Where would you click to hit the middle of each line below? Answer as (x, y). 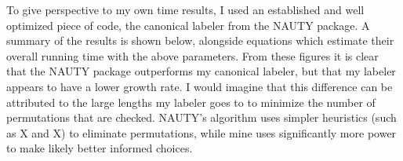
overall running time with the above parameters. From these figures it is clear (192, 55)
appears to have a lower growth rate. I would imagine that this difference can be (200, 86)
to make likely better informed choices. (100, 148)
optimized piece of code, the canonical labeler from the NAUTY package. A (188, 25)
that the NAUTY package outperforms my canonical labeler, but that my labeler (201, 71)
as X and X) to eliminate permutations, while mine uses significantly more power (201, 132)
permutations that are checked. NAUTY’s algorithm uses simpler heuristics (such (201, 117)
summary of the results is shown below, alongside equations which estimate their (200, 40)
